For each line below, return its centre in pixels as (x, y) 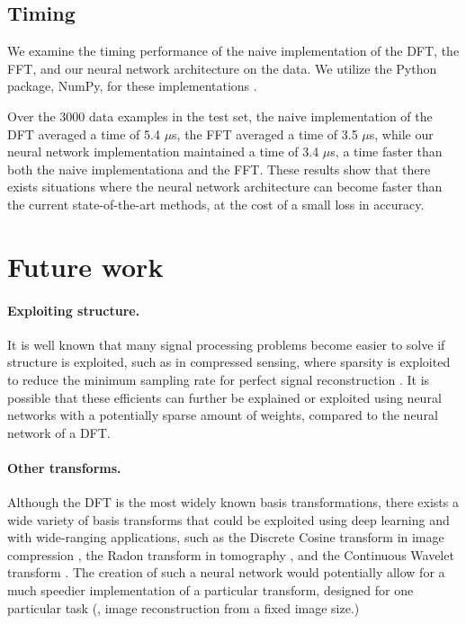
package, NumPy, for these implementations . (132, 86)
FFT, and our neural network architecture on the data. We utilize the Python (222, 68)
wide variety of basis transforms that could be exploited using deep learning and (229, 519)
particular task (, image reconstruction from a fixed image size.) (184, 607)
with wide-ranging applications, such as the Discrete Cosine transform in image (226, 537)
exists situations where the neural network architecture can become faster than (225, 187)
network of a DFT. (59, 432)
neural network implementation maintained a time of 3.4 (163, 152)
